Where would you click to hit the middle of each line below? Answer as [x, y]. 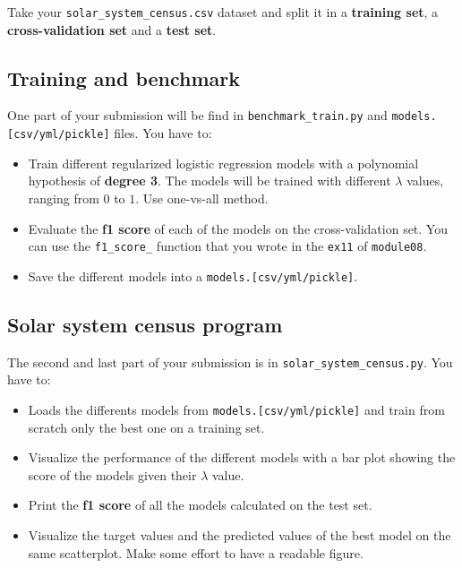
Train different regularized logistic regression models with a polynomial [223, 163]
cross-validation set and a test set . [112, 29]
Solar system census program [145, 324]
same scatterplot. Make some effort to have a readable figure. [196, 552]
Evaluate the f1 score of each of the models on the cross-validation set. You [238, 228]
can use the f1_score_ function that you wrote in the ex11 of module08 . [227, 246]
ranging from [64, 198]
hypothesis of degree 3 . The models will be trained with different [210, 181]
